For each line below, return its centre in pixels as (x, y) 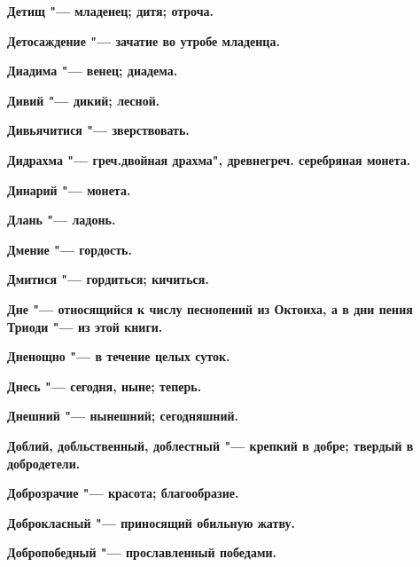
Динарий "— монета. (69, 189)
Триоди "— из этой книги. (85, 326)
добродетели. (44, 463)
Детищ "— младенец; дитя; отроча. (111, 11)
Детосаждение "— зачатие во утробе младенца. (144, 40)
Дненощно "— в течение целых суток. (119, 356)
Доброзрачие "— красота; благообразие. (123, 493)
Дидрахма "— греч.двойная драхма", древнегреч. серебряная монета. (209, 159)
